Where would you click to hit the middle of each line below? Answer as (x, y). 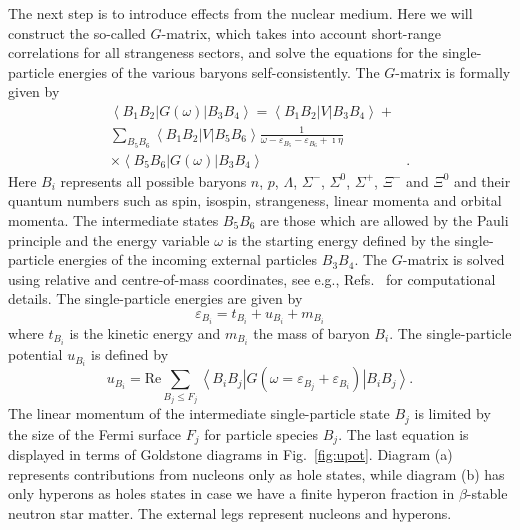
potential (35, 354)
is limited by (452, 413)
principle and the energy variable (109, 239)
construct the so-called (77, 32)
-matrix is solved (453, 259)
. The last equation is (403, 433)
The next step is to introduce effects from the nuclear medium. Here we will (240, 13)
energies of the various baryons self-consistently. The (219, 71)
